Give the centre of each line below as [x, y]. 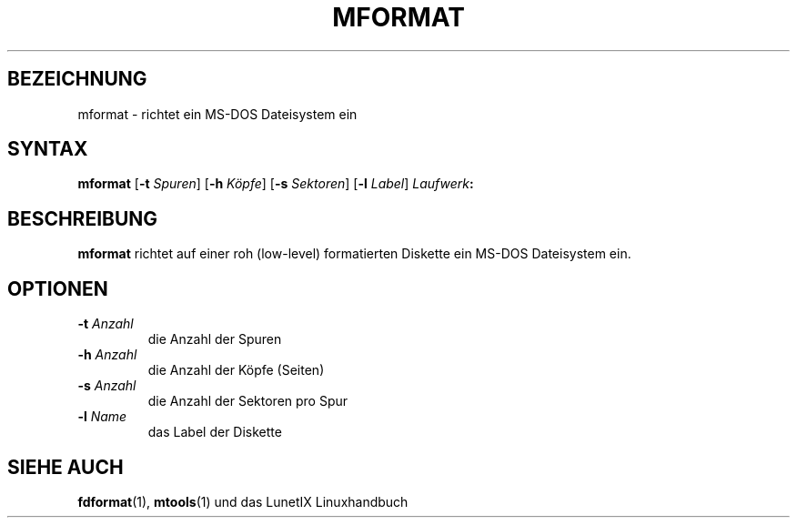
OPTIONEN [58, 288]
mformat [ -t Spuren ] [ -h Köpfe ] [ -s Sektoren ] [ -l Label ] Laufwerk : [276, 184]
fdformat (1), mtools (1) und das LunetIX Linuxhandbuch [243, 501]
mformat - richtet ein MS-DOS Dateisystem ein [217, 114]
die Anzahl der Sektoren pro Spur [248, 401]
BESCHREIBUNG [83, 218]
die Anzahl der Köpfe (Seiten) [236, 370]
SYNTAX [48, 149]
